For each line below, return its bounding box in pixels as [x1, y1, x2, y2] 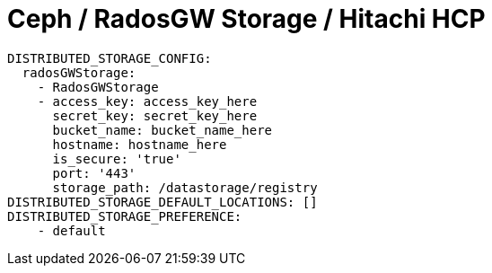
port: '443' [52, 165, 136, 181]
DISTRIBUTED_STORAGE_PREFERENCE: [7, 208, 242, 224]
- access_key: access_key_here [37, 93, 258, 109]
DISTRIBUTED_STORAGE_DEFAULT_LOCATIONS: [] [7, 194, 318, 209]
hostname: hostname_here [52, 136, 227, 152]
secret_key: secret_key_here [52, 108, 258, 123]
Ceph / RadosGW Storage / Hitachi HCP [7, 4, 486, 34]
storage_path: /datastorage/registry [52, 180, 318, 195]
